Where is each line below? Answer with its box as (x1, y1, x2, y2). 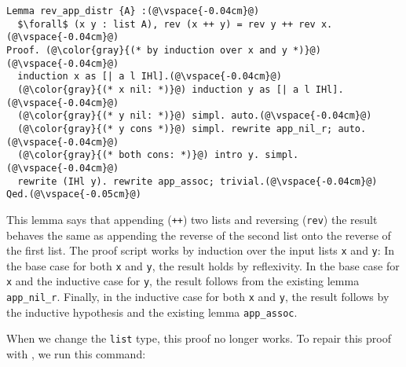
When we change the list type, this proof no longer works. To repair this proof (6, 330, 391, 347)
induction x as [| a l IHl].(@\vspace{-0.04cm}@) (17, 71, 282, 83)
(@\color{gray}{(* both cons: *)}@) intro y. (17, 149, 260, 161)
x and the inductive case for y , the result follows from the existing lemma (6, 273, 360, 289)
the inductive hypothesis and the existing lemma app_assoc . (6, 303, 298, 320)
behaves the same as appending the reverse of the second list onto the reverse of (6, 226, 391, 243)
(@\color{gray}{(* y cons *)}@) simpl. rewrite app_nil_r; (17, 123, 333, 134)
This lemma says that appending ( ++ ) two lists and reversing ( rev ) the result (6, 211, 378, 227)
